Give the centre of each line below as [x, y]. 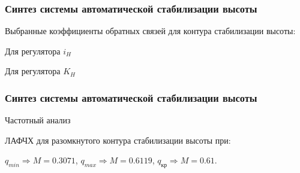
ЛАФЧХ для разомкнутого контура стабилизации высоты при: [118, 140]
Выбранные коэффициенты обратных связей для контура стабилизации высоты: [150, 31]
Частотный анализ [38, 120]
